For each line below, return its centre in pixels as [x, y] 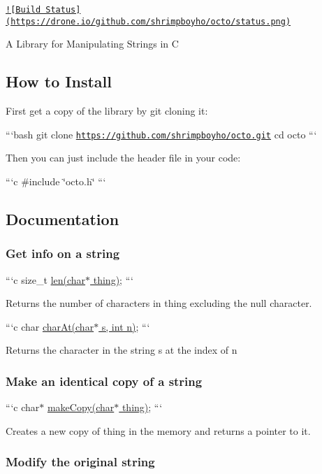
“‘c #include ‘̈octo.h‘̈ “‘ [56, 181]
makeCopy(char [81, 407]
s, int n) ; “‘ [126, 326]
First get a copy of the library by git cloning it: [107, 111]
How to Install [59, 81]
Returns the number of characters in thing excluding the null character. [159, 303]
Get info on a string [63, 253]
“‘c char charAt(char [50, 326]
